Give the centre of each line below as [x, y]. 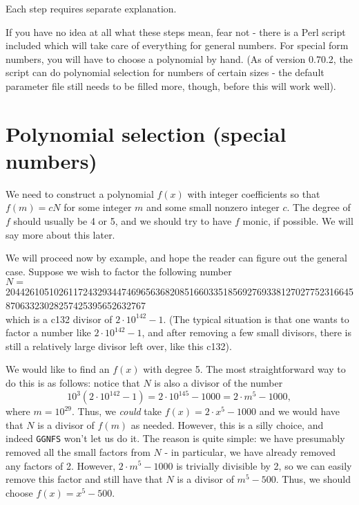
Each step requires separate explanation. [91, 8]
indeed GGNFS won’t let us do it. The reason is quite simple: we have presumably [175, 438]
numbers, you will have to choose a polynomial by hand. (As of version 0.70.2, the [179, 58]
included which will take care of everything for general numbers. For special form [177, 45]
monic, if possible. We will [298, 221]
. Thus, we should [313, 479]
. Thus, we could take [117, 411]
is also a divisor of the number [219, 383]
